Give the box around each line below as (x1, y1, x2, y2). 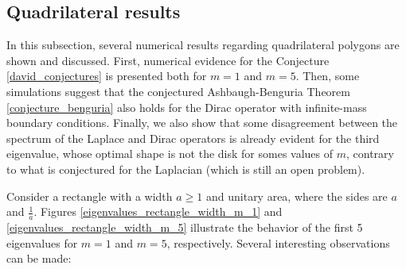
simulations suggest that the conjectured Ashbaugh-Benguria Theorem (6, 83, 350, 99)
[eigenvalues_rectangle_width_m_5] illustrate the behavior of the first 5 (6, 218, 363, 235)
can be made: (6, 250, 72, 267)
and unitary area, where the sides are (205, 187, 388, 204)
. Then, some (295, 67, 360, 84)
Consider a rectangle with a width (6, 187, 173, 204)
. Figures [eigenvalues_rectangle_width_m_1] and (33, 203, 283, 220)
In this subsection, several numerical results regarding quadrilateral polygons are (6, 37, 400, 53)
